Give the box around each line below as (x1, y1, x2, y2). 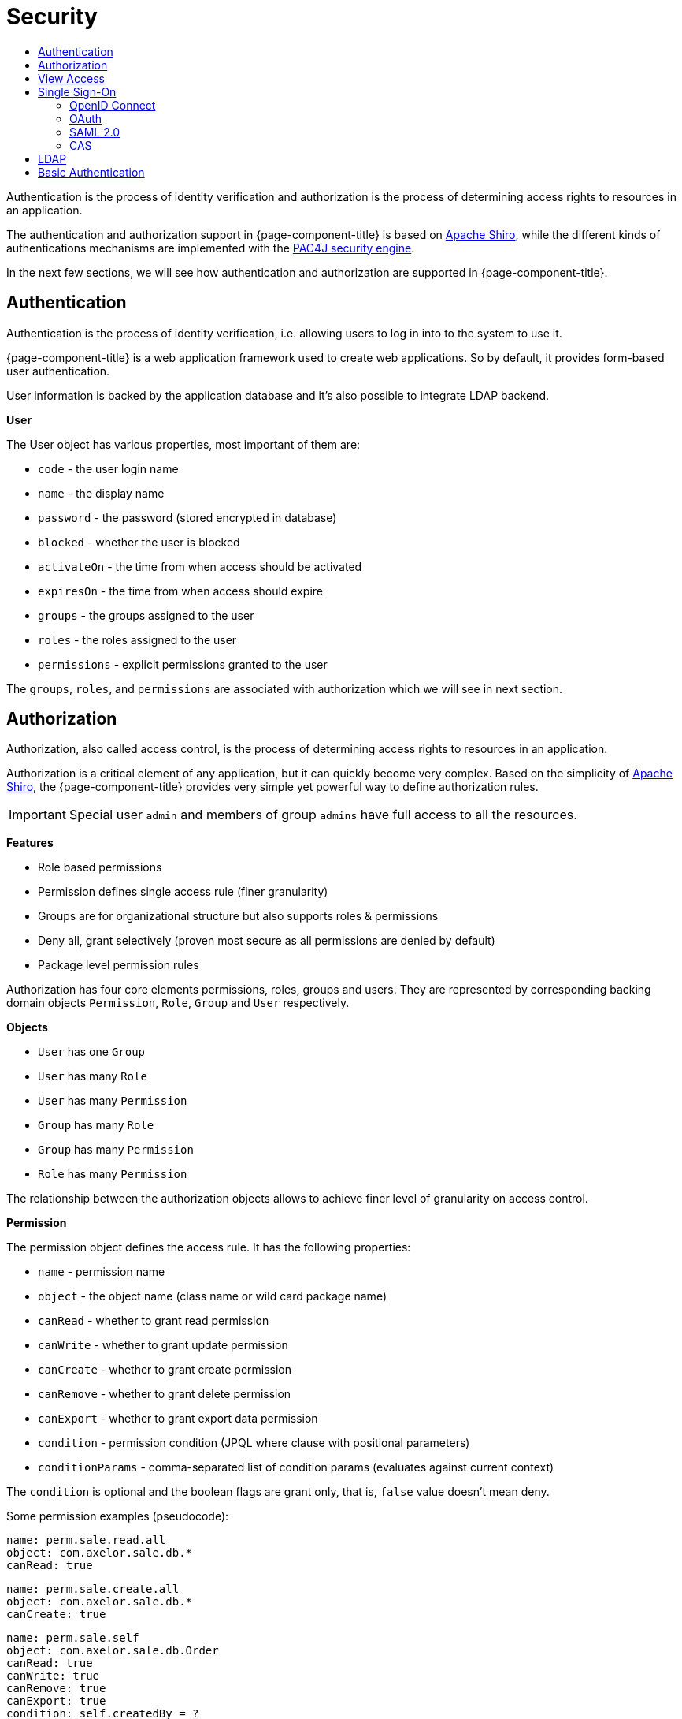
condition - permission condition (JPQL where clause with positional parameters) (38, 1436, 470, 1450)
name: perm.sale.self (6, 1631, 139, 1645)
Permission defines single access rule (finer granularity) (38, 885, 328, 899)
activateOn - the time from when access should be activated (38, 559, 362, 573)
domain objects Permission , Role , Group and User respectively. (6, 996, 350, 1010)
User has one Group (38, 1045, 146, 1059)
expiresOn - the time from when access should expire (38, 584, 324, 598)
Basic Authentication (38, 165, 145, 179)
